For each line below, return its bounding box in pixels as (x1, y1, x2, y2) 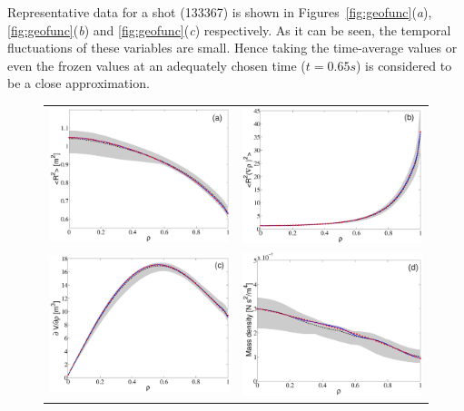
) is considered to (355, 55, 452, 74)
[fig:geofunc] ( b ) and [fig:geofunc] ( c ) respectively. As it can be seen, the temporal (7, 20, 451, 39)
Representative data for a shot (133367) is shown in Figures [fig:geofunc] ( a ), (7, 3, 432, 21)
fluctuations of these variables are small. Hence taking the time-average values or (7, 38, 458, 57)
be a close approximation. (7, 73, 150, 93)
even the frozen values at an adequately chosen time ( (7, 55, 306, 74)
